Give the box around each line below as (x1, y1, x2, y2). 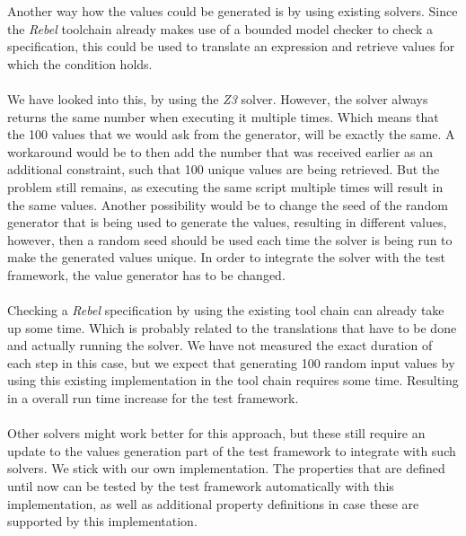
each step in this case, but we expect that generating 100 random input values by (7, 353, 455, 372)
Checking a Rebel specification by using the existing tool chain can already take (7, 301, 444, 320)
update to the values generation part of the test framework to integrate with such (7, 441, 456, 460)
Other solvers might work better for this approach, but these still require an (7, 424, 426, 443)
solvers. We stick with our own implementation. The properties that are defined (7, 459, 445, 478)
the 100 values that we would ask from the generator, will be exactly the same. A (7, 125, 455, 144)
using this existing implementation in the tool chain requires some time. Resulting (7, 371, 459, 390)
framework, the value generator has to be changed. (7, 265, 286, 284)
